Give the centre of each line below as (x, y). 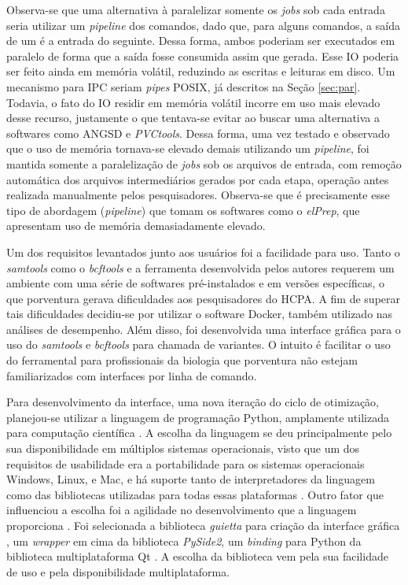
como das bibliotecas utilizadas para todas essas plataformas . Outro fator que (195, 494)
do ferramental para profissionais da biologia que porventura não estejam (182, 360)
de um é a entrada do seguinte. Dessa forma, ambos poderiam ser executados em (201, 41)
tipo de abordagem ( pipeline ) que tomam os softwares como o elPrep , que (183, 210)
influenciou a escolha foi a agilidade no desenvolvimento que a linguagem (182, 510)
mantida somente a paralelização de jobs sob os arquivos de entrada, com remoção (204, 163)
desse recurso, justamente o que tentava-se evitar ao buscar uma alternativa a (193, 118)
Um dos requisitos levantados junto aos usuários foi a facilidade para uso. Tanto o (203, 252)
